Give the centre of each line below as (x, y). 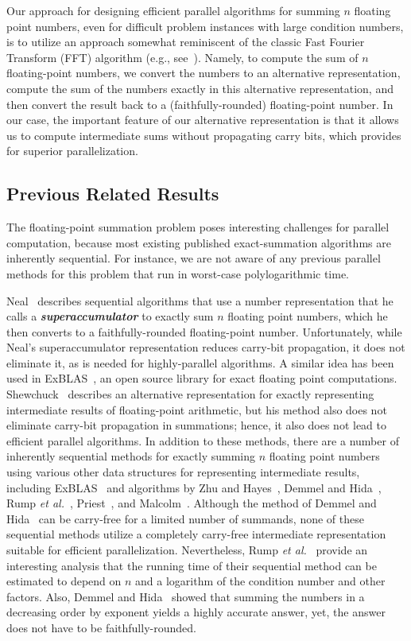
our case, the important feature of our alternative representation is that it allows (203, 120)
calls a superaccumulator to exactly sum (110, 316)
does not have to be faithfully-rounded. (101, 627)
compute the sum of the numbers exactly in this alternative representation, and (200, 88)
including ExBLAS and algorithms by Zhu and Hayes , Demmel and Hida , (194, 487)
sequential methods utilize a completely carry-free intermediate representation (196, 534)
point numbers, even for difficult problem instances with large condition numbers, (205, 26)
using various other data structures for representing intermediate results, (183, 472)
